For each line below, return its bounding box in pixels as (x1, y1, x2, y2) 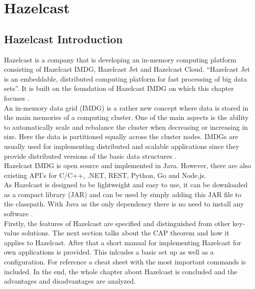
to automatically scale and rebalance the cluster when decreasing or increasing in (4, 121, 248, 132)
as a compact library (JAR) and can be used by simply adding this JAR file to (4, 189, 241, 199)
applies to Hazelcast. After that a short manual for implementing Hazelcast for (4, 237, 241, 247)
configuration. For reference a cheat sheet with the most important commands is (4, 257, 246, 267)
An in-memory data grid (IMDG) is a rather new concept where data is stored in (4, 102, 249, 113)
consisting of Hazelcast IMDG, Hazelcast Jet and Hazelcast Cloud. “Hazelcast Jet (4, 64, 250, 74)
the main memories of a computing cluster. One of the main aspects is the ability (4, 112, 249, 122)
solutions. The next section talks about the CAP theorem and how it (22, 228, 229, 238)
